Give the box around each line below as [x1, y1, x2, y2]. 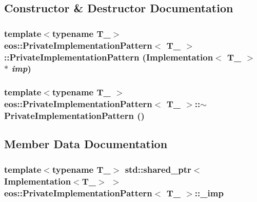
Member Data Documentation [4, 136, 168, 152]
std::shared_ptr [125, 163, 191, 175]
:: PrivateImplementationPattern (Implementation [4, 50, 213, 63]
